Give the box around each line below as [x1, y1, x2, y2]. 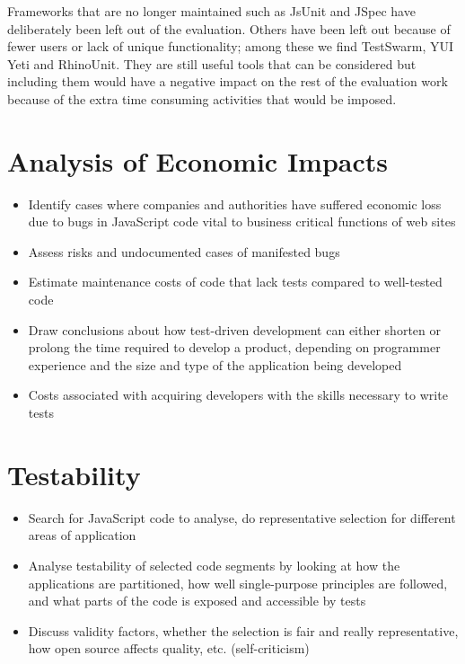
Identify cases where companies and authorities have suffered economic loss [28, 194, 442, 213]
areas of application [28, 526, 136, 544]
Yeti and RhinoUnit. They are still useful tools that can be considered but [7, 54, 417, 73]
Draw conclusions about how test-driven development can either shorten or [28, 320, 441, 339]
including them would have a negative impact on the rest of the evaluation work [7, 72, 448, 91]
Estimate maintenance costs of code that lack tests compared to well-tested [28, 272, 443, 291]
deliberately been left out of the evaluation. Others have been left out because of [7, 19, 451, 38]
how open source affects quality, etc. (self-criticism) [28, 639, 310, 658]
